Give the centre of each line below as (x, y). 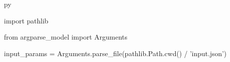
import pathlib (26, 20)
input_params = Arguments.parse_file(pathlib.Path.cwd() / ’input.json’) (115, 53)
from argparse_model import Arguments (66, 37)
